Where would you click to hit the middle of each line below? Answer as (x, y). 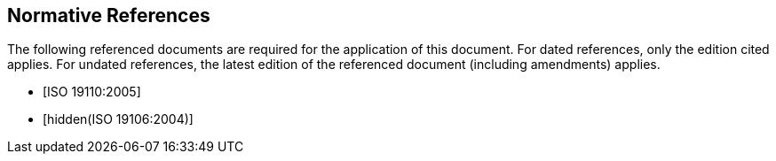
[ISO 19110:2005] (92, 92)
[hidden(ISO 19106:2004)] (118, 119)
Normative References (109, 15)
